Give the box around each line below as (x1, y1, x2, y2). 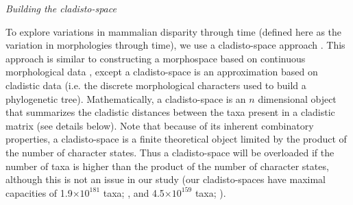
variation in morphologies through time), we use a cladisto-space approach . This (5, 38, 345, 52)
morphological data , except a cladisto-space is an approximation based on (5, 64, 318, 79)
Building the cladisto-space (5, 1, 117, 15)
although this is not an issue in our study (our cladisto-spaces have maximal (5, 172, 326, 186)
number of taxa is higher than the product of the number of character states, (5, 158, 329, 173)
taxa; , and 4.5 (103, 185, 165, 200)
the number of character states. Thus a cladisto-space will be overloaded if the (5, 145, 334, 159)
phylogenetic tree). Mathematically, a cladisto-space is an (5, 91, 246, 106)
